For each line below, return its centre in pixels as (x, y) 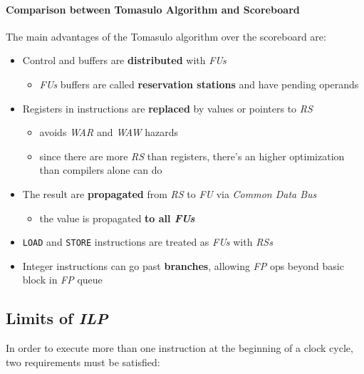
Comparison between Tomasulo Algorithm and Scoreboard (153, 9)
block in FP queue (62, 280)
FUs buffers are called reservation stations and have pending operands (199, 84)
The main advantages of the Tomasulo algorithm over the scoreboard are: (166, 36)
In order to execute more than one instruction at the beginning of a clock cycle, (180, 348)
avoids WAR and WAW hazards (109, 132)
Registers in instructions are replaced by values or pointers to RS (167, 108)
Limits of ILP (57, 318)
